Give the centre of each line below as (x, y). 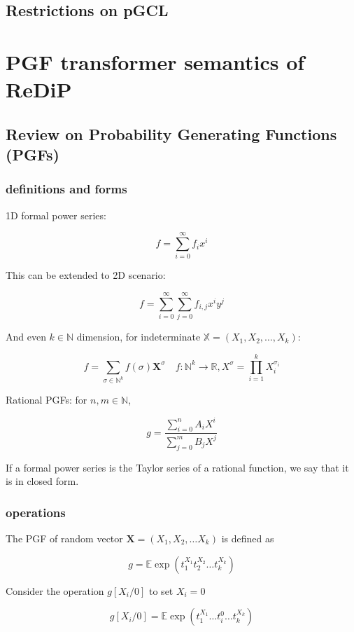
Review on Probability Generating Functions (171, 133)
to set (161, 590)
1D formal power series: (56, 215)
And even (26, 337)
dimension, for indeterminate (139, 337)
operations (36, 512)
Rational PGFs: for (47, 400)
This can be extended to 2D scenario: (86, 275)
